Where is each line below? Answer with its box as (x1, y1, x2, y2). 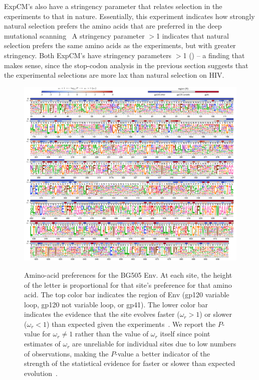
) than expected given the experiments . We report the (47, 318, 216, 329)
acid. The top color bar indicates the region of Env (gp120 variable (24, 289, 229, 300)
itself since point (160, 328, 210, 339)
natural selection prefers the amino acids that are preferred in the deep (4, 21, 222, 31)
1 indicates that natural (156, 30, 229, 41)
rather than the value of (75, 328, 149, 339)
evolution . (24, 367, 58, 378)
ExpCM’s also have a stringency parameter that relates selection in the (4, 1, 222, 11)
